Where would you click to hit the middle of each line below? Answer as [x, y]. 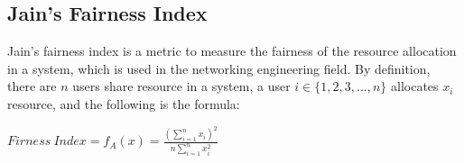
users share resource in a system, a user [181, 86]
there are [32, 86]
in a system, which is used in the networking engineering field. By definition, [219, 68]
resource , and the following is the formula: [124, 103]
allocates [414, 86]
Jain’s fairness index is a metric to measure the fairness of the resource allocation [232, 51]
